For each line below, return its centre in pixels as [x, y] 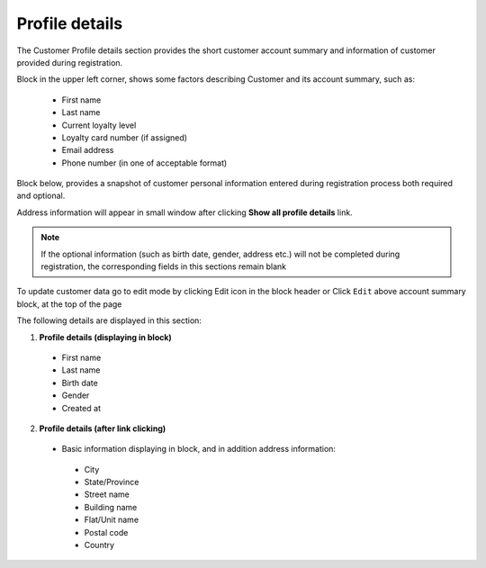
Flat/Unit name [112, 520]
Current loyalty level [99, 125]
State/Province [112, 482]
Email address [88, 150]
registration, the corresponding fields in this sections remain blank [164, 266]
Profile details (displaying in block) [106, 337]
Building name [111, 507]
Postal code [106, 532]
